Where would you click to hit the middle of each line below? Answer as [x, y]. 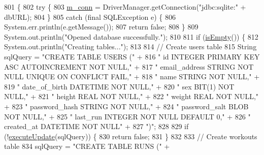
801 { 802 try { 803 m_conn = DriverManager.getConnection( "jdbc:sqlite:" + [125, 7]
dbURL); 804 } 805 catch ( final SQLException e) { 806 [90, 17]
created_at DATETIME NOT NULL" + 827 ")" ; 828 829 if [96, 126]
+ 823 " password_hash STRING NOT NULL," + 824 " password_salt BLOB [126, 106]
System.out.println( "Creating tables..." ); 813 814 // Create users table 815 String [130, 46]
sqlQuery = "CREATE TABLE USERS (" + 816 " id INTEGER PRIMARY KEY [132, 56]
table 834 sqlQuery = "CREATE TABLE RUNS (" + [87, 146]
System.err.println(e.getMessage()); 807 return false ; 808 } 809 [101, 27]
